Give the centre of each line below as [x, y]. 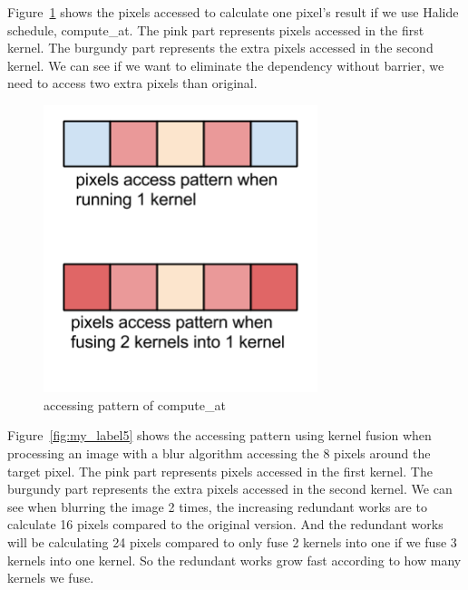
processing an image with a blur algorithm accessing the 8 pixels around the [219, 453]
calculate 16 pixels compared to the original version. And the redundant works [225, 524]
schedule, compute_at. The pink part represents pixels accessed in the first [216, 29]
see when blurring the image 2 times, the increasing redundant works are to [217, 506]
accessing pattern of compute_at [135, 404]
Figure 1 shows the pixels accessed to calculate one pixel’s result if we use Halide [233, 12]
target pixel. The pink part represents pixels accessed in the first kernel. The [220, 471]
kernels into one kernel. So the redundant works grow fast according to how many [234, 560]
